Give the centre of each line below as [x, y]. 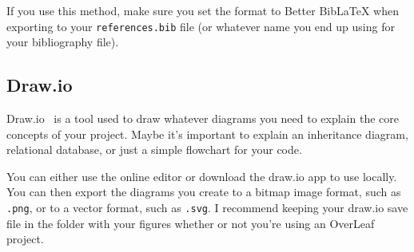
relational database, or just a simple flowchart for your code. [154, 150]
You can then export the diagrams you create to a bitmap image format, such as [204, 192]
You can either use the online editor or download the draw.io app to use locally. [202, 176]
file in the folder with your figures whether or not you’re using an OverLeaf [191, 223]
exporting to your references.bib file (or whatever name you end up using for [201, 26]
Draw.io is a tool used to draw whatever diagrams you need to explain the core [203, 118]
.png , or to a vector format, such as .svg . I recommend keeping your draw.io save [207, 208]
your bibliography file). [63, 42]
